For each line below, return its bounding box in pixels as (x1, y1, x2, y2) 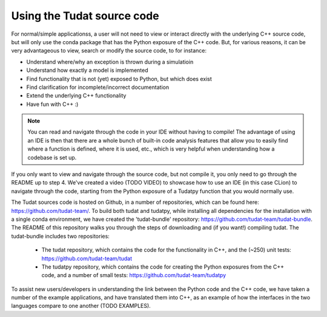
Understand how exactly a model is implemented (26, 67, 148, 74)
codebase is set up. (27, 154, 77, 161)
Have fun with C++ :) (26, 100, 79, 108)
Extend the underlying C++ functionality (26, 92, 127, 99)
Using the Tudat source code (11, 9, 160, 22)
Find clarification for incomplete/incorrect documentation (26, 83, 170, 91)
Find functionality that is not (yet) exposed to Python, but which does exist (26, 75, 212, 82)
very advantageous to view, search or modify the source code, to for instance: (11, 47, 207, 54)
